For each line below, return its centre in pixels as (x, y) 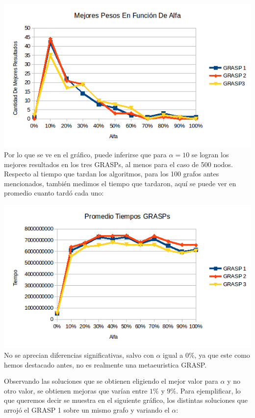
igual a (173, 355)
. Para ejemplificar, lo (208, 390)
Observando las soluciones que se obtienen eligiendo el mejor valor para (111, 381)
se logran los (210, 155)
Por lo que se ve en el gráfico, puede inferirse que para (85, 155)
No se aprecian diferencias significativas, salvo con (79, 355)
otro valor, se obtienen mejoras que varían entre (76, 390)
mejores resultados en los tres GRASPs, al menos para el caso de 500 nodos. (118, 164)
